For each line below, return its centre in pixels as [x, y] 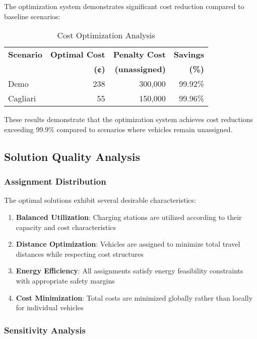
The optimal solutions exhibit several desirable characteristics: [100, 200]
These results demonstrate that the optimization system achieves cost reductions [128, 119]
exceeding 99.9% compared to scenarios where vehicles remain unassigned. [118, 129]
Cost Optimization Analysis [106, 35]
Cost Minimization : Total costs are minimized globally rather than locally [134, 297]
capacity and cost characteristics [66, 227]
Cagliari [22, 98]
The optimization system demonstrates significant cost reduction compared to [124, 6]
